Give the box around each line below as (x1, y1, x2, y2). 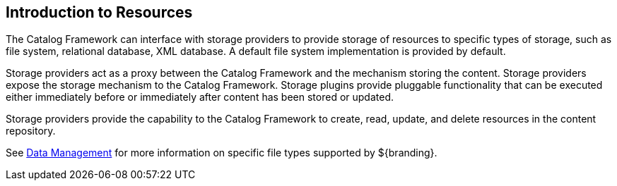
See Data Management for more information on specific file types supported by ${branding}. (6, 147, 437, 159)
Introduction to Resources (6, 4, 193, 21)
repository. (6, 125, 56, 137)
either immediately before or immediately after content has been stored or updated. (6, 91, 394, 104)
